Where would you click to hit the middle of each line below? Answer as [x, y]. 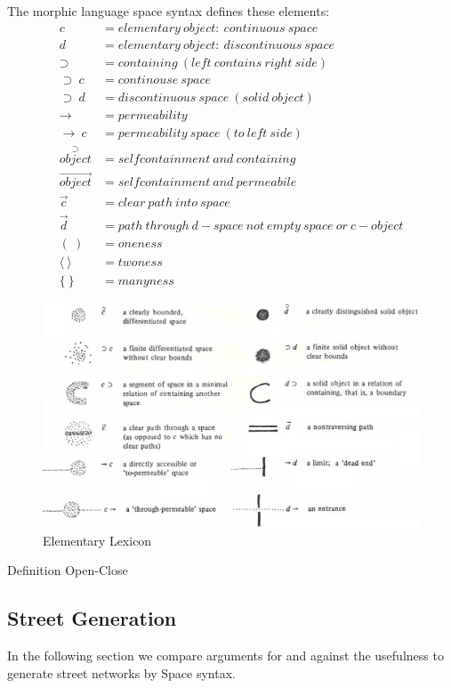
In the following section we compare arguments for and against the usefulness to [225, 656]
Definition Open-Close [68, 570]
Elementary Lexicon [97, 540]
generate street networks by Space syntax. [121, 672]
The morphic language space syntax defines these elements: [169, 11]
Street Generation [92, 618]
